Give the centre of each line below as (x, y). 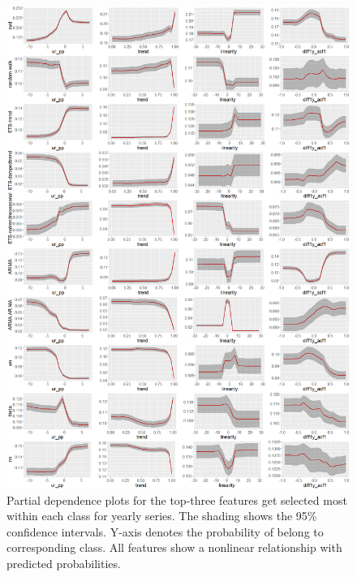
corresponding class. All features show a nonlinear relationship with (174, 547)
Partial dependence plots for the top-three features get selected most (177, 499)
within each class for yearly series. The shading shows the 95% (162, 516)
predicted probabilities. (64, 563)
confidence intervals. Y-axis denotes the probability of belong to (165, 531)
